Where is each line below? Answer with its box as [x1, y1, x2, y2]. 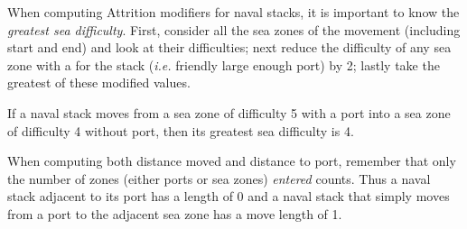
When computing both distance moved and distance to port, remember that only [7, 151, 456, 170]
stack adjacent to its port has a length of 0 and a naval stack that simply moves [7, 187, 450, 206]
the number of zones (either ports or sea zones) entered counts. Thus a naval [7, 169, 431, 188]
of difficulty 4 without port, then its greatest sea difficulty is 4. [7, 121, 354, 140]
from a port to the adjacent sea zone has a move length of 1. [7, 204, 342, 223]
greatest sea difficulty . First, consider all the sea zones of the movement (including [7, 20, 461, 39]
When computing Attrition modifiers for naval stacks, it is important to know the [7, 3, 460, 21]
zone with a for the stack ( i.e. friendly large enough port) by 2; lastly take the [7, 55, 440, 74]
